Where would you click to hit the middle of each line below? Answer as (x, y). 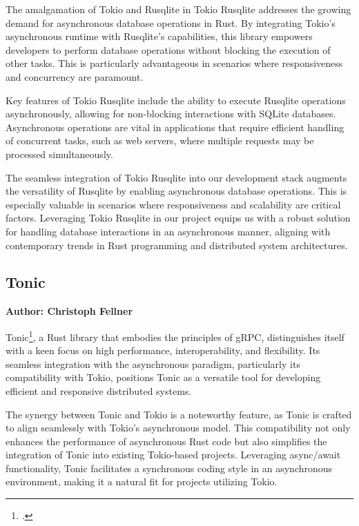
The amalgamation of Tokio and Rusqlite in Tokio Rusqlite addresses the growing (178, 9)
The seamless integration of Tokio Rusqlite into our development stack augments (176, 177)
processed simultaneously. (59, 154)
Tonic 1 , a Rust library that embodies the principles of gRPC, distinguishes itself (175, 335)
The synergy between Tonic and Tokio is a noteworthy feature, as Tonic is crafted (179, 414)
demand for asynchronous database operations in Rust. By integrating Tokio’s (171, 22)
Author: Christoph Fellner (69, 311)
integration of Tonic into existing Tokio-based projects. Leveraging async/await (173, 455)
